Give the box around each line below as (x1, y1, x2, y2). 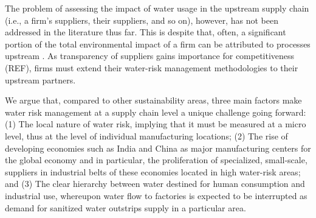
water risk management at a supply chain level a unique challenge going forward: (5, 105, 306, 118)
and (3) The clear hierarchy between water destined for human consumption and (5, 177, 305, 190)
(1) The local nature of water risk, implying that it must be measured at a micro (5, 118, 306, 130)
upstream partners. (5, 73, 76, 86)
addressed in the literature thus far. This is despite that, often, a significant (5, 26, 286, 38)
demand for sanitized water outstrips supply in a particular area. (5, 201, 246, 214)
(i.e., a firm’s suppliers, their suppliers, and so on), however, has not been (5, 13, 278, 26)
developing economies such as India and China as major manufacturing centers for (5, 141, 311, 154)
